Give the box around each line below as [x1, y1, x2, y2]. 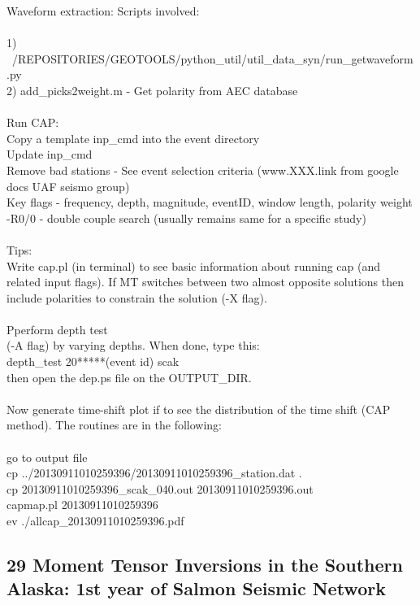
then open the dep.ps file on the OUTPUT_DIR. [6, 368, 252, 385]
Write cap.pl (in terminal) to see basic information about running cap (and [6, 257, 381, 274]
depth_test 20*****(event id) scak [6, 353, 180, 370]
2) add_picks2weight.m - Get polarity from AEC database [6, 81, 298, 98]
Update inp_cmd [6, 146, 93, 163]
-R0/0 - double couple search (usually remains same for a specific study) [6, 209, 366, 226]
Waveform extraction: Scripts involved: [6, 2, 200, 19]
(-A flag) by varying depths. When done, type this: [6, 337, 260, 354]
